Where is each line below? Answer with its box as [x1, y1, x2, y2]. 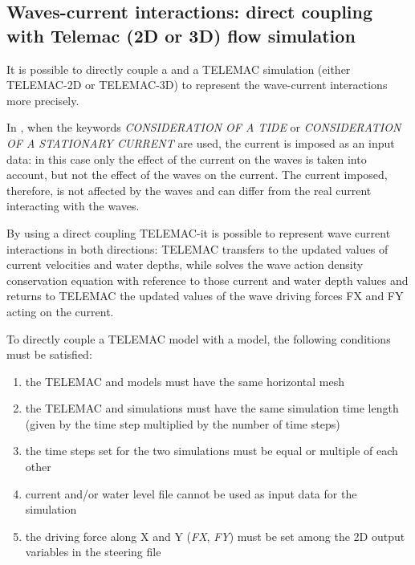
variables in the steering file [25, 543, 161, 560]
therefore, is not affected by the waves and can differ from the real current [6, 181, 372, 198]
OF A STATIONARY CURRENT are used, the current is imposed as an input [6, 134, 395, 151]
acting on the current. [6, 303, 114, 319]
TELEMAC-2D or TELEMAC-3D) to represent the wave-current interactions [6, 76, 388, 93]
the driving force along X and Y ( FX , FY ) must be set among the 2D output [25, 527, 405, 544]
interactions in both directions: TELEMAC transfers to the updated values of [6, 240, 389, 257]
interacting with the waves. [6, 197, 140, 214]
